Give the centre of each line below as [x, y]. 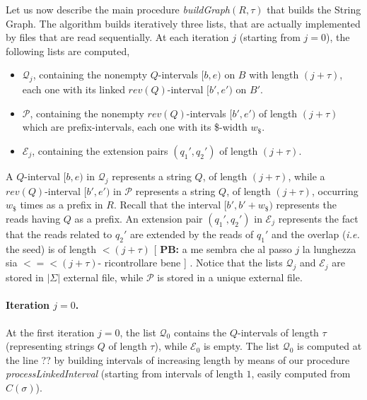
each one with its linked [74, 89]
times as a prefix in [62, 205]
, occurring [335, 190]
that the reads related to [59, 234]
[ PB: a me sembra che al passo [223, 248]
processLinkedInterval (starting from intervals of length [124, 373]
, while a [307, 176]
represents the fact [318, 218]
